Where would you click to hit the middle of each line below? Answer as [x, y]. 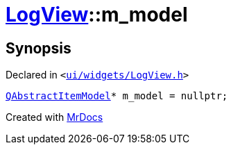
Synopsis [38, 48]
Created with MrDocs [54, 117]
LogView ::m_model [97, 15]
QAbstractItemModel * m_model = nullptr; [117, 96]
